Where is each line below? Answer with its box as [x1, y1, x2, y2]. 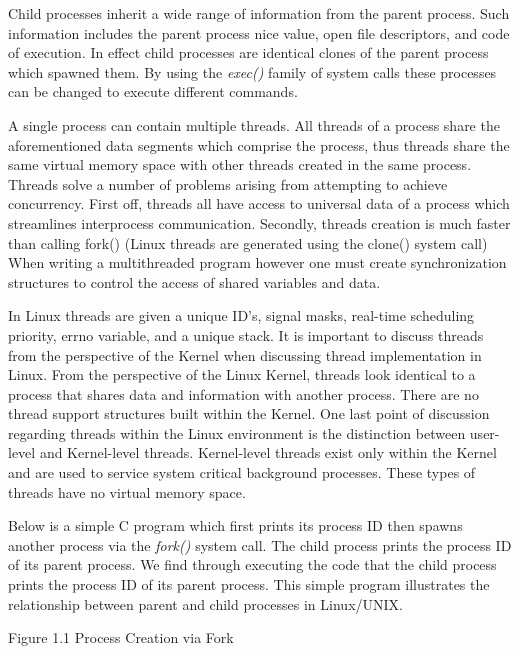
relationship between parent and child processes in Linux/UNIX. [8, 593, 403, 614]
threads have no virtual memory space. [8, 481, 246, 502]
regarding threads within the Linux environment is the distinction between [8, 422, 466, 443]
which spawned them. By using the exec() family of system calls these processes [8, 61, 497, 82]
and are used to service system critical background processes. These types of [8, 462, 476, 483]
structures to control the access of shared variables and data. [8, 271, 381, 292]
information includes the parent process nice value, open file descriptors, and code [8, 22, 510, 43]
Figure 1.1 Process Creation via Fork [8, 627, 234, 648]
